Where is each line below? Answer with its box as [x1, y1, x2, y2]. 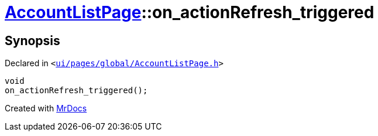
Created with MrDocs [5, 103, 87, 114]
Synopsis [5, 33, 60, 48]
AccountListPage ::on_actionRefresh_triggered [5, 2, 374, 22]
